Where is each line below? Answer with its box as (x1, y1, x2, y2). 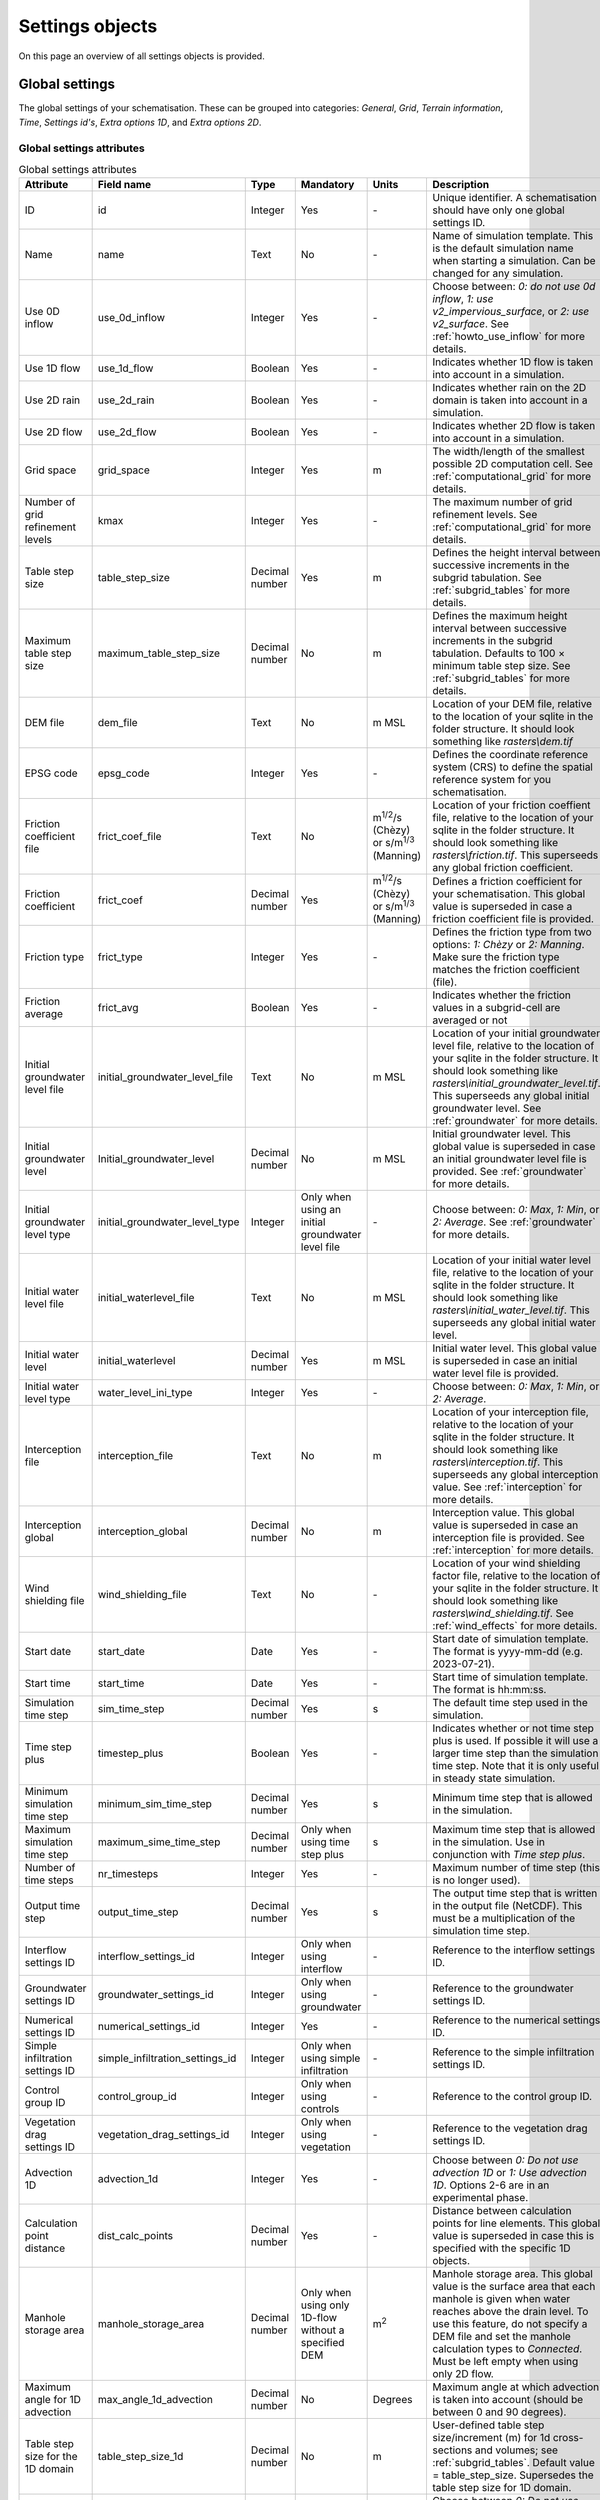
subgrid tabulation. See (432, 571, 542, 585)
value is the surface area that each (432, 2280, 596, 2294)
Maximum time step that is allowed (432, 1823, 596, 1837)
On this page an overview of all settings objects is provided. (18, 50, 265, 62)
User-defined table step (432, 2418, 545, 2432)
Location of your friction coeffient (432, 798, 591, 812)
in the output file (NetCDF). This (432, 1899, 583, 1913)
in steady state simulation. (432, 1771, 556, 1785)
